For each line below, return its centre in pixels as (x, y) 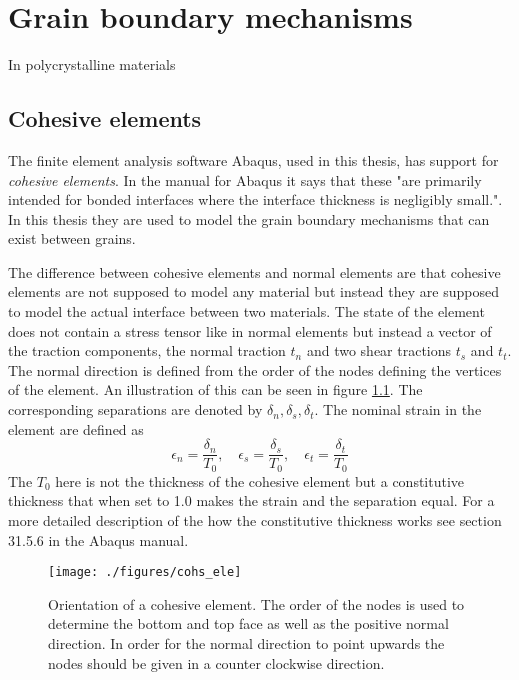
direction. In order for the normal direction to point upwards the (246, 642)
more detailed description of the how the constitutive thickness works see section (255, 519)
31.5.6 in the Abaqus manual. (98, 539)
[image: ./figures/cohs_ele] (145, 572)
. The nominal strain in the (398, 409)
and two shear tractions (379, 350)
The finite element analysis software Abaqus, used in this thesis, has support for (253, 159)
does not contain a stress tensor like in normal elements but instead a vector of (250, 330)
